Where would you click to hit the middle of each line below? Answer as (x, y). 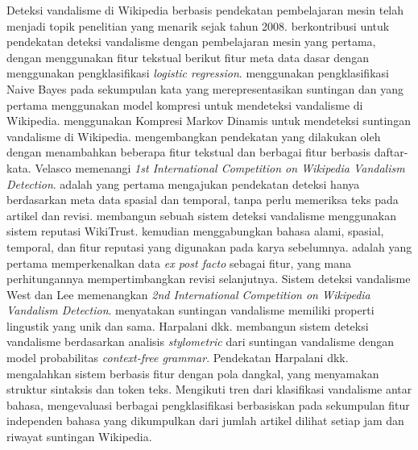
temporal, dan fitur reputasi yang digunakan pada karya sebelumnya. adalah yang (209, 246)
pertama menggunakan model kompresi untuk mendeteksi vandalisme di (185, 104)
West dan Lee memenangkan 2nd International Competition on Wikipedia (188, 294)
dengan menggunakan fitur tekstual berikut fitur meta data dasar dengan (188, 57)
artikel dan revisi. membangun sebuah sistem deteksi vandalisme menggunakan (201, 215)
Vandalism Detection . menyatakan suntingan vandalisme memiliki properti (190, 310)
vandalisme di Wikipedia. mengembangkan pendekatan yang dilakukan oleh (194, 136)
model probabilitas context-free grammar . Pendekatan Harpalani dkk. (178, 358)
